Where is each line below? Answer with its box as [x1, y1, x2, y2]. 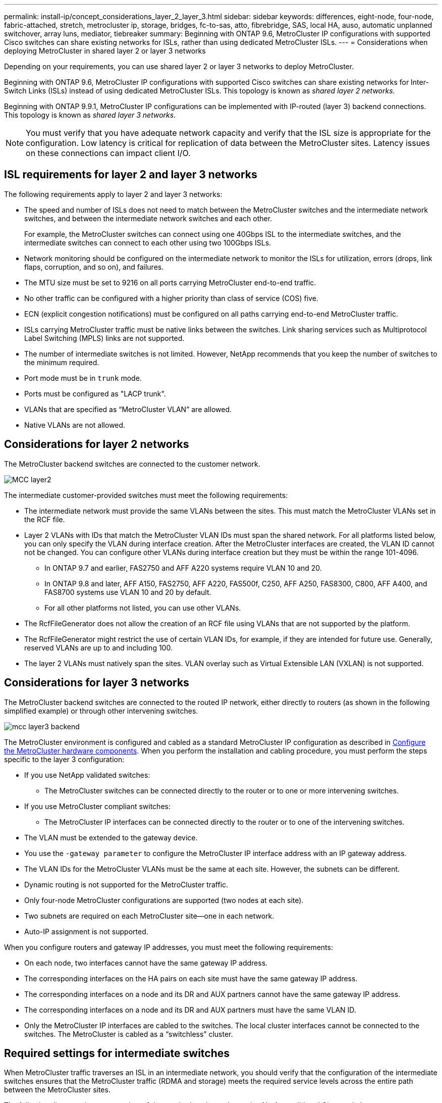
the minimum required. [24, 358, 99, 367]
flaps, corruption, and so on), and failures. [24, 262, 164, 271]
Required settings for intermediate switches [4, 1046, 230, 1060]
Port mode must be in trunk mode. [24, 373, 142, 382]
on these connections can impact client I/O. [26, 148, 191, 158]
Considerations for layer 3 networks [4, 676, 189, 689]
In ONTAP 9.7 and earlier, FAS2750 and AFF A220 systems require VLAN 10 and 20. [44, 563, 322, 572]
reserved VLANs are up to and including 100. [24, 643, 173, 652]
